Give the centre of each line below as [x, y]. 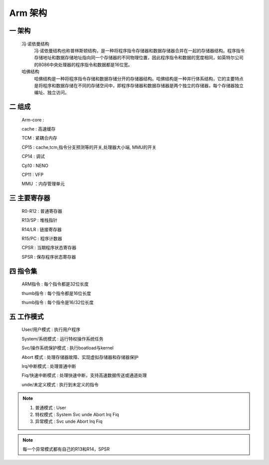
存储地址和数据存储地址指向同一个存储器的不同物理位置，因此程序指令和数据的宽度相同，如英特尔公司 [139, 58]
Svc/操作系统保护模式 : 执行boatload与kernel [68, 348]
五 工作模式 [26, 316]
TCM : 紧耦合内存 [39, 138]
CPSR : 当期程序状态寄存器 [49, 248]
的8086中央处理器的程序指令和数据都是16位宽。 [83, 64]
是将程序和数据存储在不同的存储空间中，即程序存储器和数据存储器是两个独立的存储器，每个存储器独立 [139, 85]
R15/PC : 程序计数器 [42, 239]
